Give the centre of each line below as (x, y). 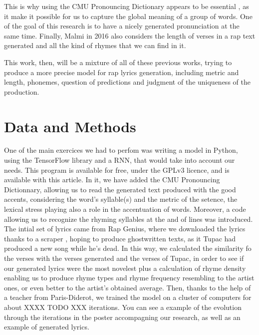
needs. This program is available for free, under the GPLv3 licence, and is (117, 170)
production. (22, 91)
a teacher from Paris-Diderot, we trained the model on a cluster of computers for (128, 297)
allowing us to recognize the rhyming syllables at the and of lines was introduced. (129, 219)
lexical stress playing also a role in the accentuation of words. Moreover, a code (125, 209)
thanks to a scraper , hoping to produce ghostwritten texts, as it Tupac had (120, 238)
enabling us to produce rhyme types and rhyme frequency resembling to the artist (129, 278)
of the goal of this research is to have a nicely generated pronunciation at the (122, 26)
